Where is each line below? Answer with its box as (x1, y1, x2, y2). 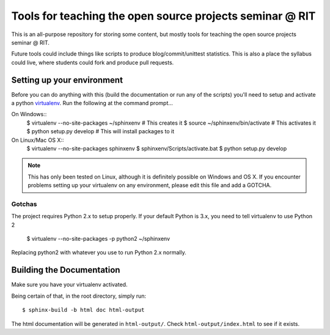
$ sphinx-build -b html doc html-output (22, 306, 145, 314)
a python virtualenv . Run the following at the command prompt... (11, 100, 174, 107)
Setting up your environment (11, 75, 123, 85)
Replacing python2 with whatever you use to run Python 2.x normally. (11, 249, 186, 256)
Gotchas (11, 199, 37, 208)
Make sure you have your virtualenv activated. (11, 281, 128, 289)
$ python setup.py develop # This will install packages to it (26, 128, 175, 135)
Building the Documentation (11, 265, 120, 275)
